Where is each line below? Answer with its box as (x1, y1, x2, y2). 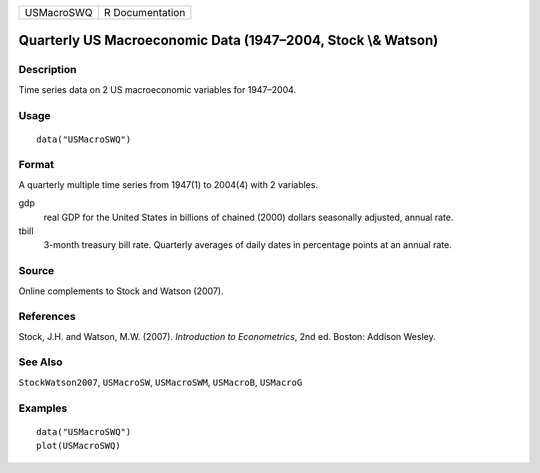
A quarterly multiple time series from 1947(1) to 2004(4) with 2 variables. (18, 178, 319, 190)
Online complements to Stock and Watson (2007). (18, 285, 224, 297)
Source (18, 264, 55, 278)
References (18, 310, 76, 324)
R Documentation (103, 6, 186, 19)
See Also (18, 355, 63, 369)
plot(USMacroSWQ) (36, 440, 121, 452)
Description (18, 63, 77, 77)
